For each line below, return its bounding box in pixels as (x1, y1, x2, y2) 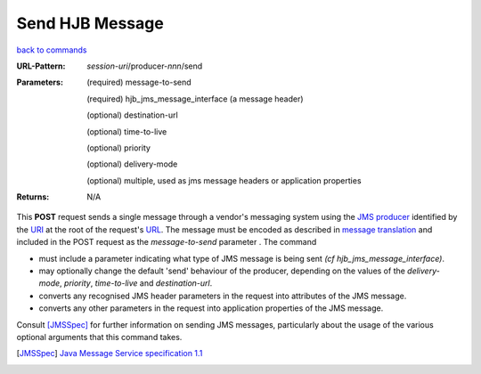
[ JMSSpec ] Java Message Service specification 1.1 (16, 348, 203, 359)
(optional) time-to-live (86, 126, 167, 137)
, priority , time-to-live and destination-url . (59, 278, 213, 289)
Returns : (16, 191, 50, 202)
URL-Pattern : (16, 61, 66, 71)
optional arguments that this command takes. (16, 331, 183, 342)
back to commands (16, 45, 87, 55)
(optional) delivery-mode (86, 159, 178, 169)
